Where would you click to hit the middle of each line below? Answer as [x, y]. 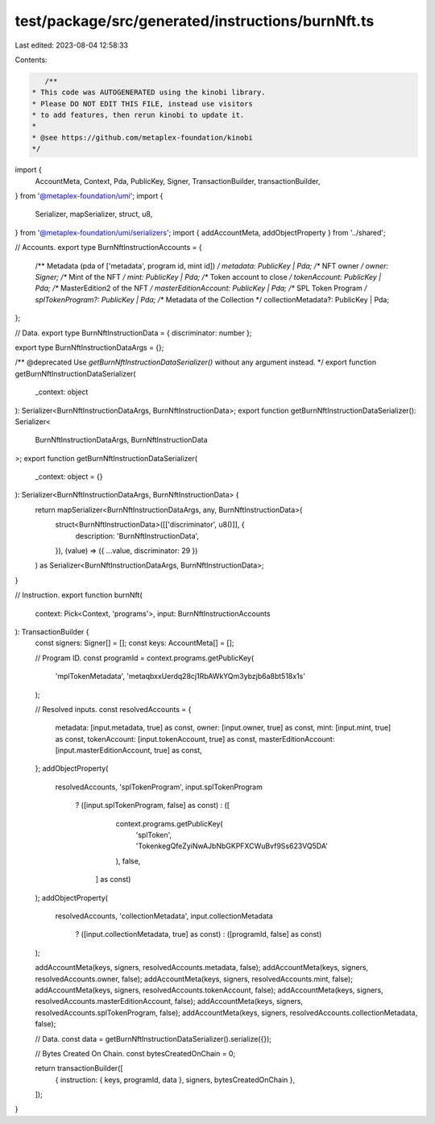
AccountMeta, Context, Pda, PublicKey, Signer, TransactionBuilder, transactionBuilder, [178, 181]
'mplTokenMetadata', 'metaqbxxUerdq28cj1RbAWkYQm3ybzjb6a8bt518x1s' [180, 676]
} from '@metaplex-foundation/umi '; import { [89, 196]
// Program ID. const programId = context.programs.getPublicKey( [145, 658]
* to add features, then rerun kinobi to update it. [138, 115]
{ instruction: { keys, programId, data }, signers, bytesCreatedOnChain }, [175, 1080]
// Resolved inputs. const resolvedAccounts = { [113, 709]
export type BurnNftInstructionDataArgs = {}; [89, 348]
